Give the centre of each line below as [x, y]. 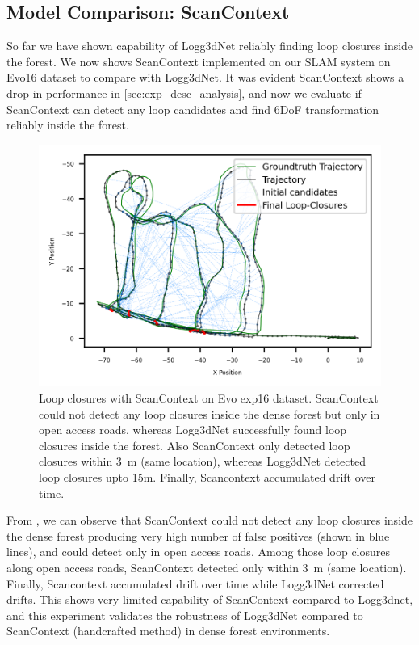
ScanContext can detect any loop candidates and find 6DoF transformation [193, 109]
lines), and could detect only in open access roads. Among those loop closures [199, 552]
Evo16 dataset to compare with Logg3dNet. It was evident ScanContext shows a [205, 77]
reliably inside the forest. [68, 125]
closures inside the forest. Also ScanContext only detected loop [195, 445]
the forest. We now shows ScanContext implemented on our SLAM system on [199, 61]
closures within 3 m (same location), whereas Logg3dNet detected [202, 461]
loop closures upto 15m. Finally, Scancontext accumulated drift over [207, 477]
